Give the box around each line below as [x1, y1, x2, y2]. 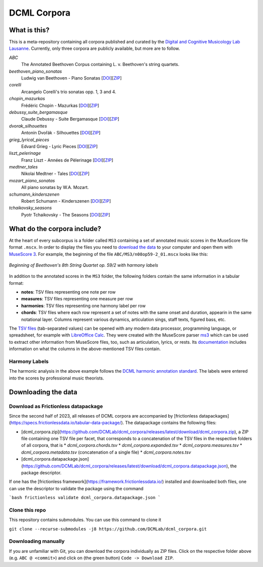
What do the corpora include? [9, 225, 101, 233]
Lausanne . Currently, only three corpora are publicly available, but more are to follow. [9, 45, 180, 51]
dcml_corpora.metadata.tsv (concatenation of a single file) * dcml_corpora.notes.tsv [21, 449, 191, 455]
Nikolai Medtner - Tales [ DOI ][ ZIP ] [21, 171, 90, 177]
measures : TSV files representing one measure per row [21, 296, 133, 302]
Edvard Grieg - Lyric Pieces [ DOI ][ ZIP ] [21, 143, 98, 149]
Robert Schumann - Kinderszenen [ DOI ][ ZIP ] [21, 198, 112, 204]
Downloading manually [9, 538, 65, 545]
